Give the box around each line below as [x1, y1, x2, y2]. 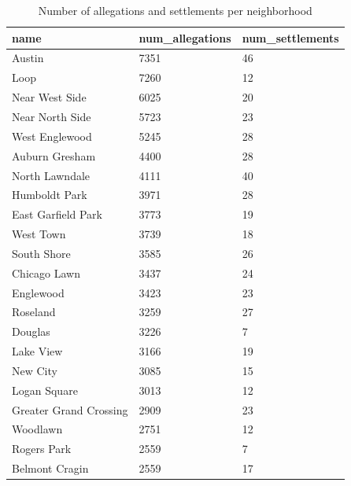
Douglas [12, 323, 50, 340]
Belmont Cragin [12, 460, 89, 477]
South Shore [12, 245, 71, 261]
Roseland [12, 304, 56, 320]
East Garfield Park [12, 206, 102, 223]
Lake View [12, 343, 63, 359]
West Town [12, 226, 66, 242]
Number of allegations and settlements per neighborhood [38, 2, 312, 18]
